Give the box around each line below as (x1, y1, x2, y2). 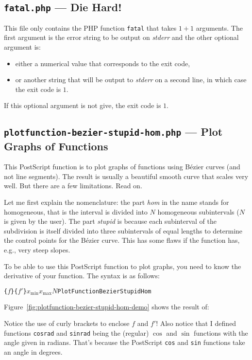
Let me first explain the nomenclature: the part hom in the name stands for (4, 197, 229, 207)
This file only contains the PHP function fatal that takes (4, 22, 177, 33)
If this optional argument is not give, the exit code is (4, 100, 161, 110)
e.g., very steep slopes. (4, 244, 70, 254)
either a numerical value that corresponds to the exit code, (15, 58, 190, 68)
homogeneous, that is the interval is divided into (4, 206, 148, 216)
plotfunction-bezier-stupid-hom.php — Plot (4, 124, 223, 139)
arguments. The (196, 22, 243, 33)
